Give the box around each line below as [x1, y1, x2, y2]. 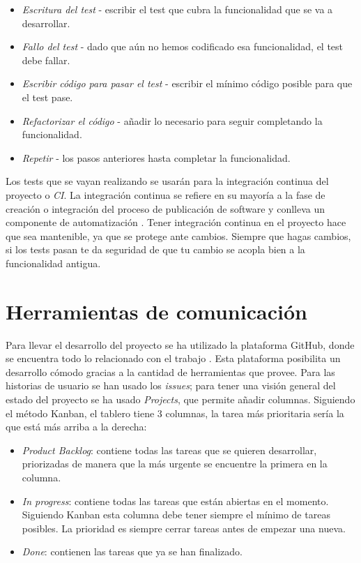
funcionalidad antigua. [6, 255, 101, 270]
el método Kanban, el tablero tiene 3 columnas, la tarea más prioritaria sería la [6, 405, 344, 420]
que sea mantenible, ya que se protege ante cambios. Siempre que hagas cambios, [6, 228, 351, 243]
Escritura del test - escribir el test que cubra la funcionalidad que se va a [22, 2, 333, 16]
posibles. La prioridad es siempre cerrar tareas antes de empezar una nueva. [22, 520, 346, 535]
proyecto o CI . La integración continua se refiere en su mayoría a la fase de [6, 187, 325, 202]
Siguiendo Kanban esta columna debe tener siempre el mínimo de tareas [22, 507, 330, 522]
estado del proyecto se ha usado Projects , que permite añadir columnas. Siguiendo [6, 392, 355, 406]
